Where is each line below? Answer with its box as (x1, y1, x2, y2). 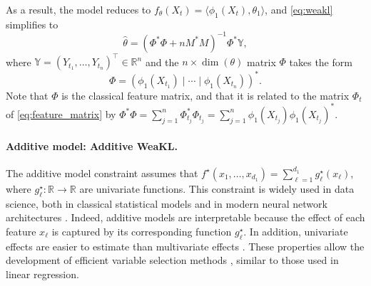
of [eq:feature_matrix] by (6, 106, 116, 121)
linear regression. (6, 266, 79, 281)
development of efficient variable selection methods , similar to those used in (6, 253, 339, 268)
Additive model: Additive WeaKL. (6, 138, 178, 153)
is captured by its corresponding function (51, 223, 232, 238)
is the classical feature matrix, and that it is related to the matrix (61, 88, 350, 102)
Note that (6, 88, 49, 102)
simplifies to (6, 16, 59, 31)
